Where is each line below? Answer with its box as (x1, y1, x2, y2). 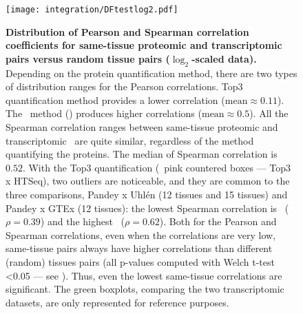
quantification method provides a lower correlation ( (6, 92, 225, 107)
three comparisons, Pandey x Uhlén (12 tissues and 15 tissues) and (6, 187, 288, 201)
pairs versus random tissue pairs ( (6, 51, 170, 65)
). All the (249, 106, 289, 121)
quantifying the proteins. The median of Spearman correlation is (6, 147, 278, 161)
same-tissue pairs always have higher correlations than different (6, 241, 273, 255)
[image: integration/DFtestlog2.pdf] (6, 5, 178, 14)
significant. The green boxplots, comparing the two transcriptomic (6, 282, 284, 296)
